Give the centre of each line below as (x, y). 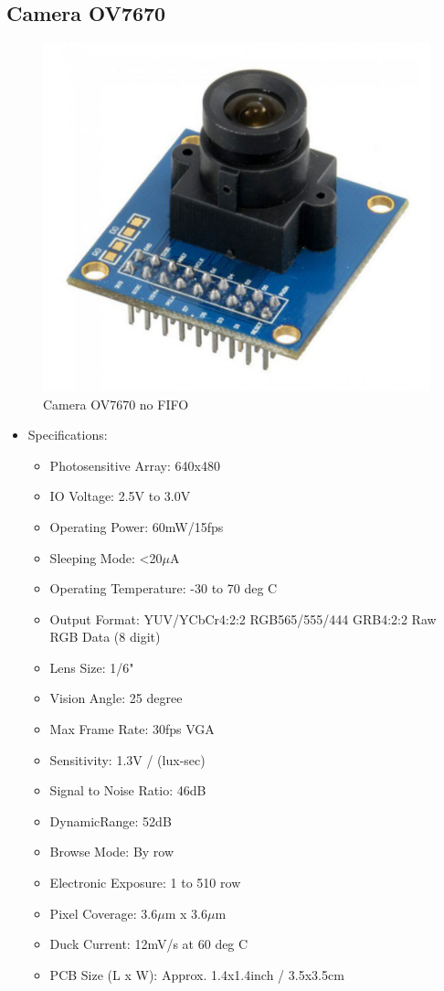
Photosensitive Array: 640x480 (135, 465)
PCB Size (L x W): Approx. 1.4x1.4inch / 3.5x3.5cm (197, 974)
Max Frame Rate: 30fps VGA (132, 729)
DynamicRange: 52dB (111, 821)
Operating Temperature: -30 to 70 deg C (164, 588)
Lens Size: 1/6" (92, 667)
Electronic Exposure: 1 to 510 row (145, 883)
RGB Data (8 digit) (105, 637)
